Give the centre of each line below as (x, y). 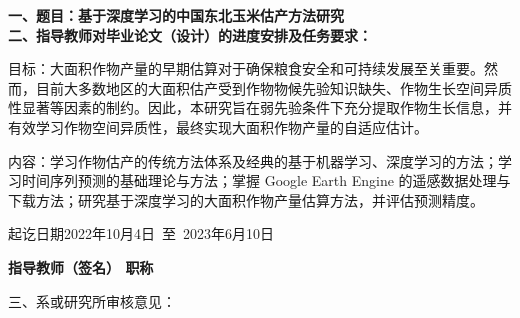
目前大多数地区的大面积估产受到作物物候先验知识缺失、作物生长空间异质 (273, 87)
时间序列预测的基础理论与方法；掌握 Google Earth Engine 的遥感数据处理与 (266, 180)
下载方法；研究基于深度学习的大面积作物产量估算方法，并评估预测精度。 (246, 199)
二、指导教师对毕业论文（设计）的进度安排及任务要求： (190, 34)
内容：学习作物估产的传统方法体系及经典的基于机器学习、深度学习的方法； (253, 160)
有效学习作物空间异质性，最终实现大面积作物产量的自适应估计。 (218, 126)
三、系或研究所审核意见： (92, 300)
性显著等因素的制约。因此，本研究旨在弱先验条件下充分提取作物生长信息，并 (260, 107)
